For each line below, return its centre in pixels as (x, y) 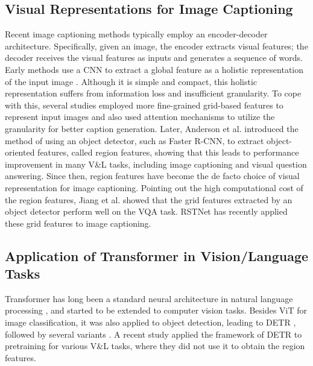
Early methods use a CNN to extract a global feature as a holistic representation (154, 69)
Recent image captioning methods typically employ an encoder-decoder (136, 34)
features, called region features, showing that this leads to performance (168, 152)
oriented (20, 152)
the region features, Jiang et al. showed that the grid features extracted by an (149, 199)
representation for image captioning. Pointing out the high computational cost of (154, 187)
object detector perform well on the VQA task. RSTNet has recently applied (146, 211)
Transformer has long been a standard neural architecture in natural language (149, 298)
